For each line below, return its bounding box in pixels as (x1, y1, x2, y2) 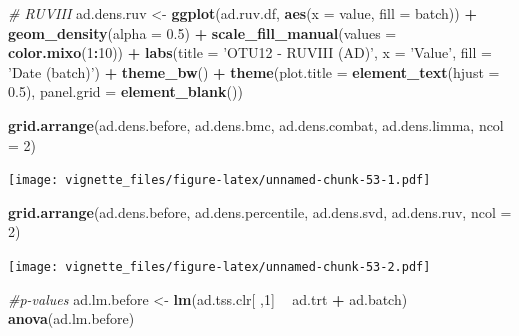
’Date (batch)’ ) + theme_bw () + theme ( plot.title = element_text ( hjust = (8, 61, 500, 82)
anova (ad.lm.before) (8, 308, 135, 329)
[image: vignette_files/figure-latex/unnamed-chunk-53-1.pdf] (8, 173, 431, 188)
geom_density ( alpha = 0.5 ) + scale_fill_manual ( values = (8, 22, 397, 43)
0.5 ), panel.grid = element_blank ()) (8, 81, 243, 102)
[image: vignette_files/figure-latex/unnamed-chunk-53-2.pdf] (8, 260, 431, 274)
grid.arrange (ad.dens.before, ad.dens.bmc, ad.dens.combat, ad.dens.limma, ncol (8, 114, 504, 135)
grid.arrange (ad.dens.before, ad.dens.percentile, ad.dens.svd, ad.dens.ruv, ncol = (8, 201, 512, 222)
